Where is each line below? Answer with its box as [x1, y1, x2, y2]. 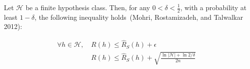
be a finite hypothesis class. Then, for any [25, 2, 150, 12]
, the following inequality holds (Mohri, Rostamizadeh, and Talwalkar [35, 12, 243, 22]
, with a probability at [180, 2, 247, 12]
